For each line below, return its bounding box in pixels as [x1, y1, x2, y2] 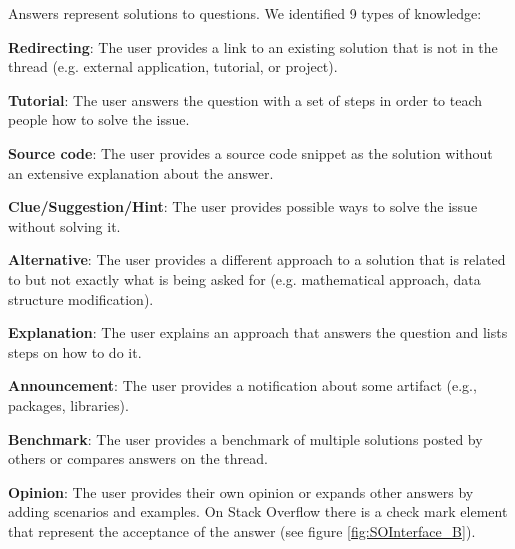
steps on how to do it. [8, 341, 142, 362]
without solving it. [8, 215, 121, 236]
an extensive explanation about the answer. [8, 162, 274, 183]
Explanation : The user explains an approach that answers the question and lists [8, 322, 508, 343]
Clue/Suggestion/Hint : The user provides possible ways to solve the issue [8, 196, 478, 217]
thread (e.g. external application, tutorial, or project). [8, 56, 338, 77]
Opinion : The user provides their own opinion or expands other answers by [8, 481, 474, 502]
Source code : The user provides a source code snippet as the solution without [8, 142, 493, 163]
